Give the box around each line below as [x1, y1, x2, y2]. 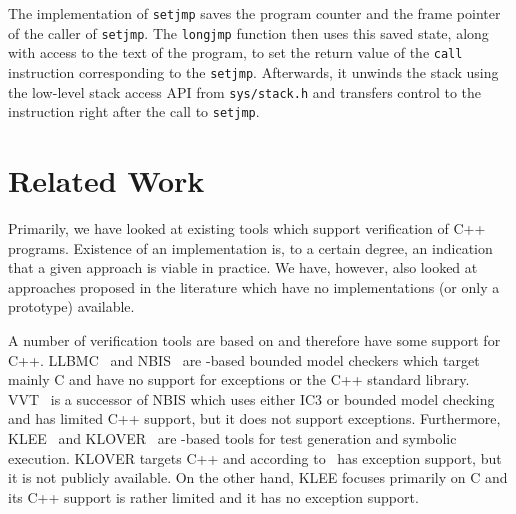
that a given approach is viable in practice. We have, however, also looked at [8, 257, 478, 278]
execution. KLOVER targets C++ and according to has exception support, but [8, 447, 502, 468]
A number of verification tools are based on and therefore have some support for [8, 330, 501, 351]
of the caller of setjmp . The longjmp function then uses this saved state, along [8, 22, 489, 43]
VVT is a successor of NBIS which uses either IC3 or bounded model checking [8, 388, 495, 409]
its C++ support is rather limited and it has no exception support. [8, 486, 419, 507]
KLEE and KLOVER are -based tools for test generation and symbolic [8, 428, 457, 448]
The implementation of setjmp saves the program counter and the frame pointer [8, 3, 501, 23]
